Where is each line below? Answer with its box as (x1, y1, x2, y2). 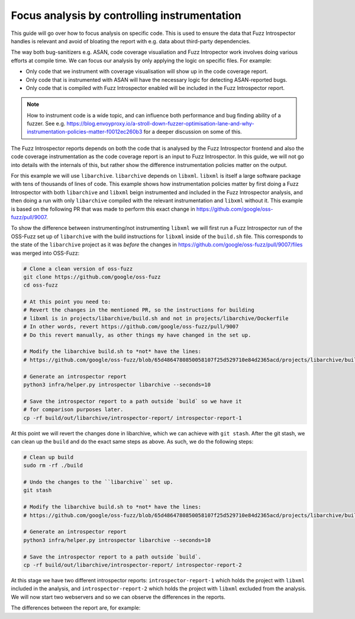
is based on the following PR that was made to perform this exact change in (11, 205, 195, 213)
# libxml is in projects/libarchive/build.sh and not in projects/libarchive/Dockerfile (23, 315, 289, 322)
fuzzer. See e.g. (27, 120, 66, 127)
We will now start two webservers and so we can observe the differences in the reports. (11, 593, 226, 601)
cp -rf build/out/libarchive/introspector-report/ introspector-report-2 (23, 562, 242, 568)
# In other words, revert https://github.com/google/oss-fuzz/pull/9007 (23, 323, 239, 330)
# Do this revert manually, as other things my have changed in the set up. (23, 332, 251, 338)
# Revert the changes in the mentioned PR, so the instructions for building (23, 307, 254, 313)
